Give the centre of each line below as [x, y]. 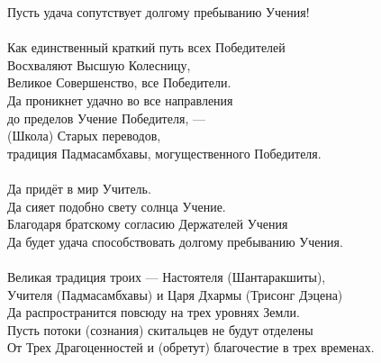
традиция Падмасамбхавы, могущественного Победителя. [164, 153]
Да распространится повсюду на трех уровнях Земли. [154, 312]
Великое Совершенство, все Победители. [119, 82]
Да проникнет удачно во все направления [120, 100]
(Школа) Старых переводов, [84, 136]
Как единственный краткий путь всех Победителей [146, 47]
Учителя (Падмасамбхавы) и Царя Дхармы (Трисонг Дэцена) [175, 294]
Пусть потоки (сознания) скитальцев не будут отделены [160, 329]
